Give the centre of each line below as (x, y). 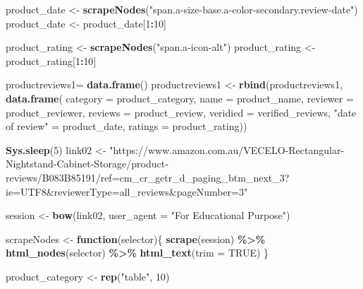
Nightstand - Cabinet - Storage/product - (87, 164)
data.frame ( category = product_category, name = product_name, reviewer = (180, 98)
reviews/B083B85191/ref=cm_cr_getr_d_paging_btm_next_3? (148, 177)
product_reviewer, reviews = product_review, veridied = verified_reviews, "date (181, 112)
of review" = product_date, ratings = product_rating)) (127, 126)
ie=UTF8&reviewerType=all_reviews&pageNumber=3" (127, 191)
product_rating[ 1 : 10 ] (51, 60)
